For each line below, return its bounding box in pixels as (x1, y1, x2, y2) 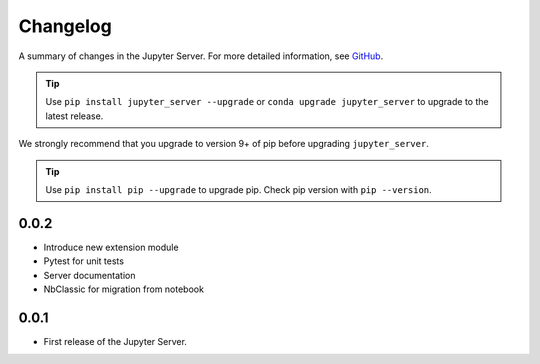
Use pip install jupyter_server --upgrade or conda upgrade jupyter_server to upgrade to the (45, 96, 489, 108)
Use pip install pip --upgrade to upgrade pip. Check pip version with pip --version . (45, 183, 432, 195)
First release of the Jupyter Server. (43, 335, 187, 347)
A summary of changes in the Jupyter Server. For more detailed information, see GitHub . (18, 50, 384, 62)
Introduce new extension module (43, 241, 179, 253)
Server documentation (43, 269, 136, 281)
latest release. (45, 110, 104, 122)
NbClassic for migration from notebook (43, 283, 205, 295)
